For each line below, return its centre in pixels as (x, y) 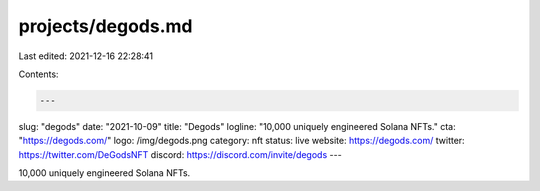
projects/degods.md (105, 26)
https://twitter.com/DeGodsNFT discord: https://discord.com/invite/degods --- (180, 154)
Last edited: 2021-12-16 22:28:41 (86, 56)
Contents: (38, 74)
